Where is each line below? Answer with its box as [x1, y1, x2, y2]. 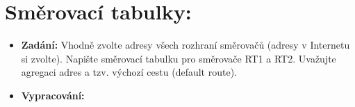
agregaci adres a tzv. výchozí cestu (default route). [21, 65, 237, 79]
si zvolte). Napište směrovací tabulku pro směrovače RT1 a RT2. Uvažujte [21, 51, 336, 65]
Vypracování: [21, 88, 85, 102]
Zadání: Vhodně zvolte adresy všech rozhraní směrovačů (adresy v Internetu [21, 38, 350, 52]
